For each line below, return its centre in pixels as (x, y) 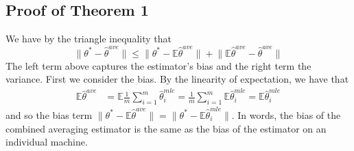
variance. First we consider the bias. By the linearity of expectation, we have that (177, 79)
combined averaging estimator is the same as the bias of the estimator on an (166, 128)
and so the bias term (49, 114)
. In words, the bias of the (286, 114)
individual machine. (47, 142)
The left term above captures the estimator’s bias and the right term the (158, 65)
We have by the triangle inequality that (88, 39)
